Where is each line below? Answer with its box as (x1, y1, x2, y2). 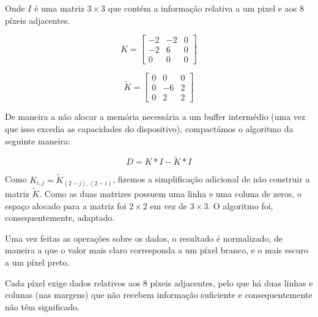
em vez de (150, 199, 187, 212)
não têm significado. (5, 300, 80, 313)
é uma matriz (34, 2, 84, 14)
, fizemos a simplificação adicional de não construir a (113, 173, 310, 185)
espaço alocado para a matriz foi (5, 199, 127, 212)
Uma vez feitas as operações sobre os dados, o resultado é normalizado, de (5, 231, 283, 244)
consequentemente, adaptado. (5, 211, 115, 224)
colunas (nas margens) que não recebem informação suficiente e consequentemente (5, 288, 312, 301)
